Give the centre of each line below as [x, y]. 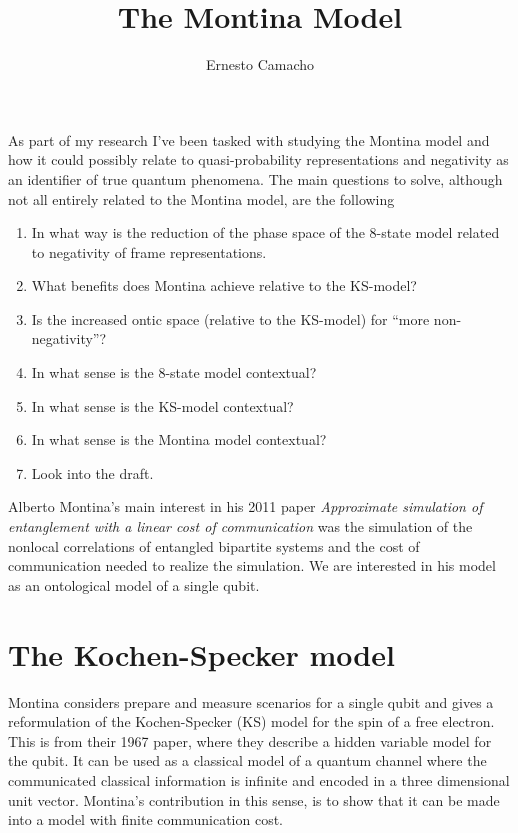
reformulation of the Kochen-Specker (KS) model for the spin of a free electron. [251, 721]
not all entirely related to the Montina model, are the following [201, 198]
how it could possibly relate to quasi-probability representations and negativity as [258, 159]
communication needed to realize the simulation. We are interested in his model [252, 565]
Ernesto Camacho [260, 64]
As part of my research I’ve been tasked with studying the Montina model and [249, 139]
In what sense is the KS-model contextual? [162, 405]
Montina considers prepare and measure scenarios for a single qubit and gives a [251, 701]
